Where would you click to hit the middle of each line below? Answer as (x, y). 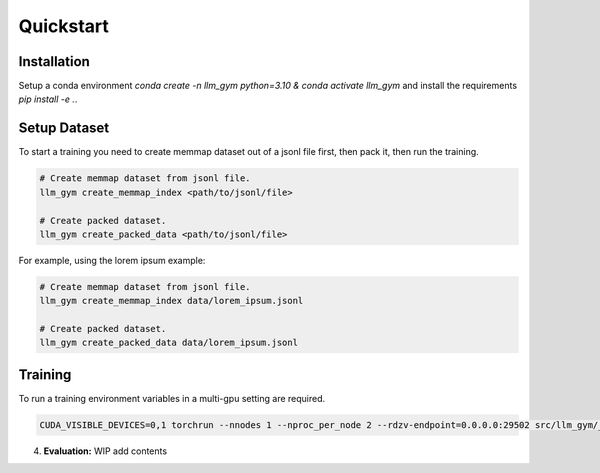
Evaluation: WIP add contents (105, 451)
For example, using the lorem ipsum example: (112, 260)
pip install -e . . (48, 99)
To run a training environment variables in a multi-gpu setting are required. (172, 398)
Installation (54, 61)
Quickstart (64, 26)
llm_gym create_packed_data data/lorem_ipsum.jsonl (169, 343)
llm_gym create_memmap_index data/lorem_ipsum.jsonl (171, 301)
